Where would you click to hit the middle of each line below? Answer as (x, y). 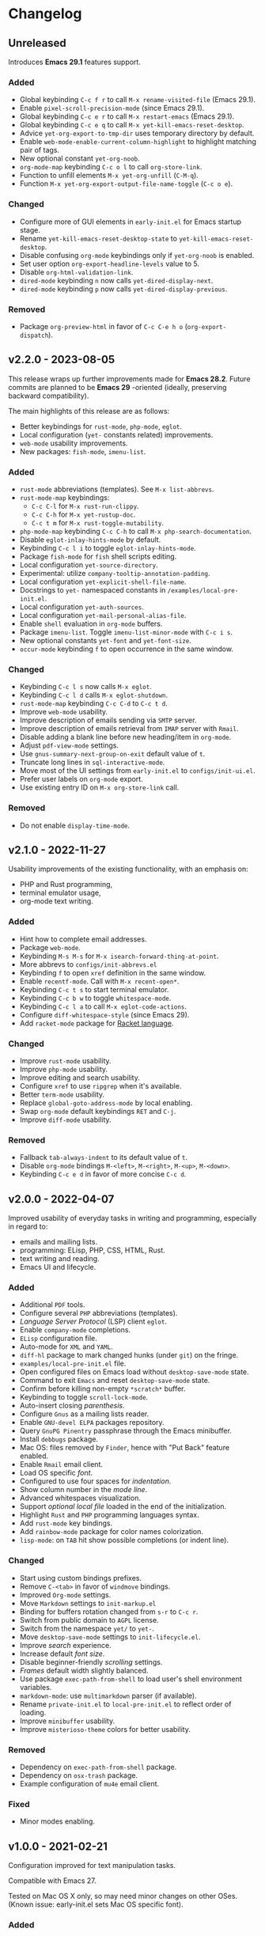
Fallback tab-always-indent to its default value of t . (104, 1157)
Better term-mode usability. (62, 1094)
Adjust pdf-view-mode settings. (69, 745)
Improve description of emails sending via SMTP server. (108, 720)
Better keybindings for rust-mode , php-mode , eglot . (100, 426)
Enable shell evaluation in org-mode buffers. (91, 623)
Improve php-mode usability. (64, 1069)
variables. (36, 1687)
